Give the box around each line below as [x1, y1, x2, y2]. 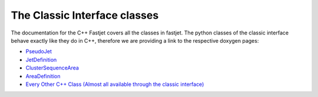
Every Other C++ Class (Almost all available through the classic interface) [25, 81, 204, 88]
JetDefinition [25, 56, 57, 63]
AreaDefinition [25, 72, 61, 79]
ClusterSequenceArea [25, 64, 79, 71]
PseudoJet [25, 48, 52, 55]
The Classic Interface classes [11, 9, 159, 22]
